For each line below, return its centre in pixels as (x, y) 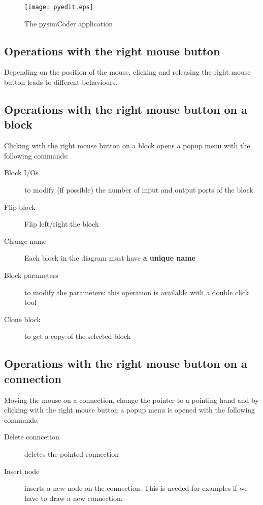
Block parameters (31, 275)
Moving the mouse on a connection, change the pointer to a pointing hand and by (131, 400)
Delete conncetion (32, 437)
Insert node (22, 471)
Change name (25, 241)
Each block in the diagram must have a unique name (110, 258)
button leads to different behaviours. (61, 82)
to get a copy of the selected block (78, 336)
